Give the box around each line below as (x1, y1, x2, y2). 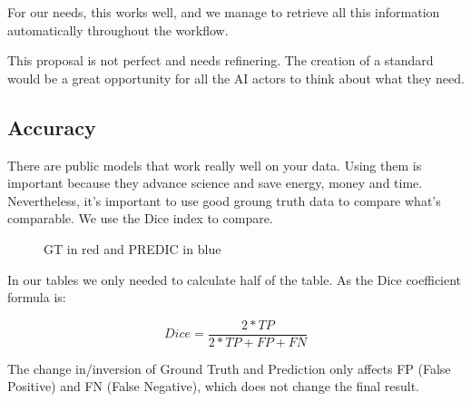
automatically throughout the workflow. (7, 20, 229, 39)
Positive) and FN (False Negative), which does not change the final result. (7, 377, 419, 396)
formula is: (7, 288, 66, 307)
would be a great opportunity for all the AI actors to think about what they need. (7, 68, 465, 87)
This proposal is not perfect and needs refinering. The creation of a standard (7, 51, 434, 70)
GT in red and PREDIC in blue (44, 239, 221, 258)
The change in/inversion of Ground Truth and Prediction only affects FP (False (7, 358, 451, 377)
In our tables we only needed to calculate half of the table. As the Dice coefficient (7, 270, 462, 289)
